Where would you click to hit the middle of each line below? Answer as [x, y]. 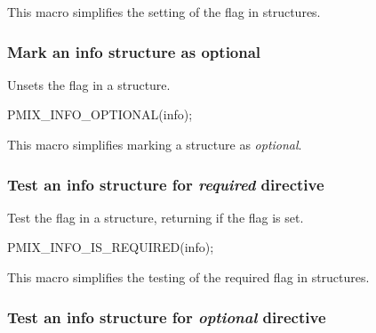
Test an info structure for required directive [166, 184]
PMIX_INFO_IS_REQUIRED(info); [111, 247]
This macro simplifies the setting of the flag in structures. [164, 12]
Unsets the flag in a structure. [89, 84]
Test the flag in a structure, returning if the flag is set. [156, 217]
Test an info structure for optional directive [167, 317]
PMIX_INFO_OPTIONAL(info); [100, 114]
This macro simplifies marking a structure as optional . [155, 144]
